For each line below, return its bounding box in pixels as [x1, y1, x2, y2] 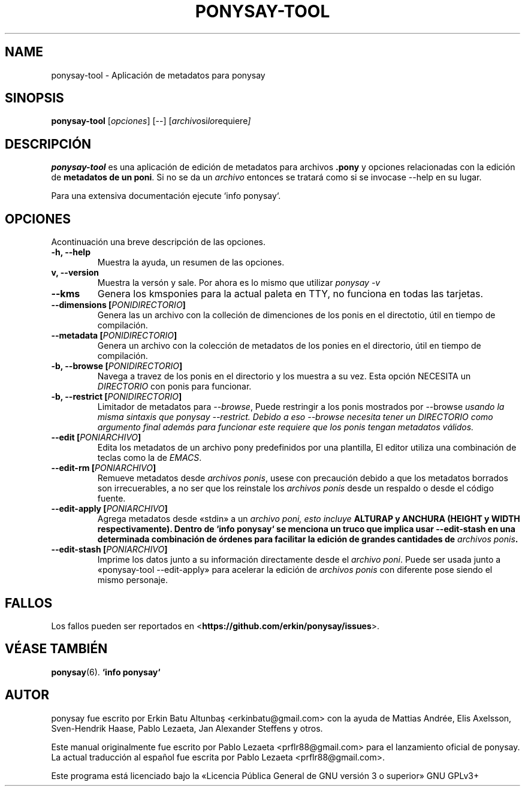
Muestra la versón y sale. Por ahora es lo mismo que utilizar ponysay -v [97, 277, 381, 288]
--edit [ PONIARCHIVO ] [51, 432, 141, 443]
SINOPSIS [5, 90, 64, 106]
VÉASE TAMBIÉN [5, 641, 108, 657]
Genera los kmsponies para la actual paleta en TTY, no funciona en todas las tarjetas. [97, 288, 484, 300]
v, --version [51, 267, 99, 278]
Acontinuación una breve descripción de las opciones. [51, 237, 265, 247]
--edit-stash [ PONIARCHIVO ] [51, 544, 168, 555]
